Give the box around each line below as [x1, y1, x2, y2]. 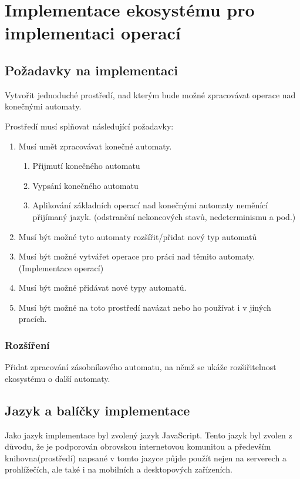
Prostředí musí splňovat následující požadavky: [5, 119, 174, 132]
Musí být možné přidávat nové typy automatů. [18, 281, 187, 294]
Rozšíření [5, 338, 50, 352]
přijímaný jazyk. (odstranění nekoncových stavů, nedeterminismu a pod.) [32, 210, 296, 222]
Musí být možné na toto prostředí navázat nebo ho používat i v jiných [18, 301, 271, 313]
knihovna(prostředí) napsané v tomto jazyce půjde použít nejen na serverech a [5, 451, 286, 464]
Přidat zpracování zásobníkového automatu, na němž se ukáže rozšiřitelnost [5, 361, 277, 373]
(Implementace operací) [18, 261, 104, 274]
